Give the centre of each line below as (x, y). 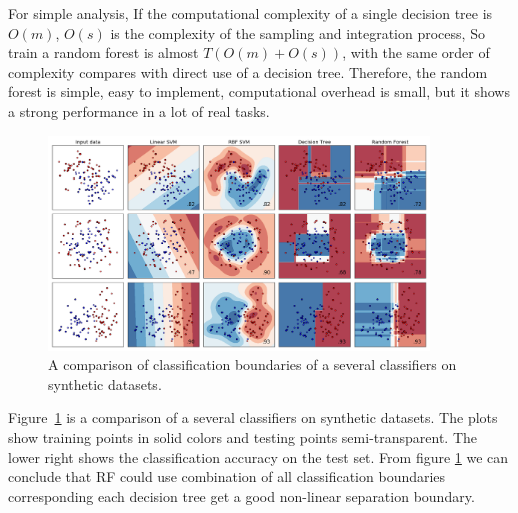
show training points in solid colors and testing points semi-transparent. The (243, 436)
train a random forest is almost (103, 52)
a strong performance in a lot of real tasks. (139, 110)
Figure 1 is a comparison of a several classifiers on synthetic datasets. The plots (253, 417)
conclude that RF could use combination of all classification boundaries (227, 476)
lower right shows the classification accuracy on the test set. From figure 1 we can (258, 456)
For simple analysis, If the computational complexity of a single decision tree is (250, 13)
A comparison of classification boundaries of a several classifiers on (252, 364)
